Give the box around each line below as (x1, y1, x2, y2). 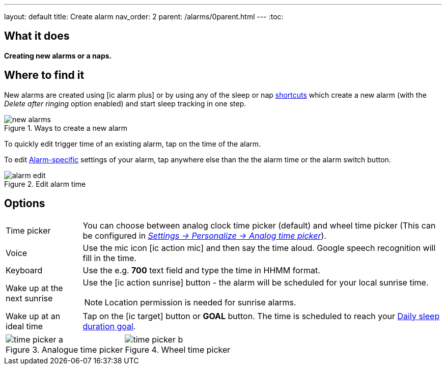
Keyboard (6, 265, 43, 275)
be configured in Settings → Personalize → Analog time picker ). (82, 230, 326, 241)
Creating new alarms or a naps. (4, 51, 112, 60)
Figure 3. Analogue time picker (6, 344, 123, 355)
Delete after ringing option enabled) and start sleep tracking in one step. (4, 99, 246, 108)
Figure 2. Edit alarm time (4, 179, 86, 188)
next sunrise (6, 293, 53, 303)
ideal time (6, 321, 43, 331)
